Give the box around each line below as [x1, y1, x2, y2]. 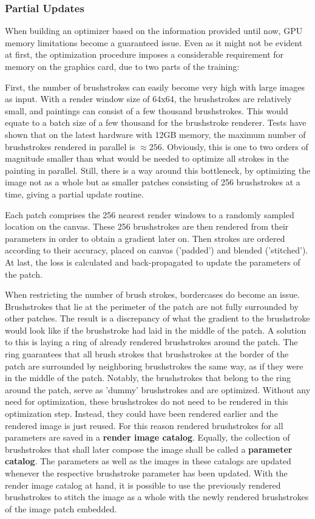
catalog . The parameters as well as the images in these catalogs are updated [5, 455, 291, 467]
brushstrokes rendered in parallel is [5, 140, 135, 153]
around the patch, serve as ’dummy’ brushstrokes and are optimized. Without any [5, 383, 311, 396]
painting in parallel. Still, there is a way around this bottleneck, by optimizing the [5, 163, 311, 176]
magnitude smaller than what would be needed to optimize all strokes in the [5, 152, 289, 165]
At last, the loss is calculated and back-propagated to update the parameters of [5, 255, 300, 268]
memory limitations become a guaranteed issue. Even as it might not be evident [5, 36, 303, 49]
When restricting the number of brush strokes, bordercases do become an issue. [5, 288, 300, 301]
